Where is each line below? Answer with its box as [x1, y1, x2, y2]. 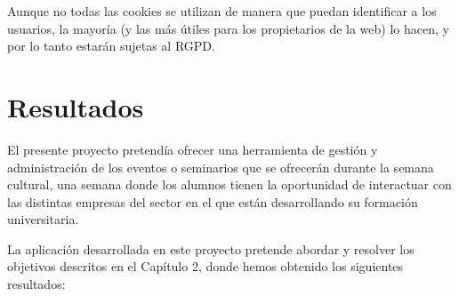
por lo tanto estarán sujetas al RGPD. [7, 36, 215, 55]
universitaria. [7, 210, 79, 228]
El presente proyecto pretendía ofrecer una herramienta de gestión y [7, 140, 378, 158]
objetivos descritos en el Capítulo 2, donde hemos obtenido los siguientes [7, 257, 404, 276]
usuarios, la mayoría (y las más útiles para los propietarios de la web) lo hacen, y [7, 19, 449, 37]
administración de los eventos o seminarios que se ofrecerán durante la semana [7, 157, 434, 176]
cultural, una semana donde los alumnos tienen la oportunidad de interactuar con [7, 175, 452, 194]
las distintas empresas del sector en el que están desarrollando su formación [7, 192, 418, 211]
